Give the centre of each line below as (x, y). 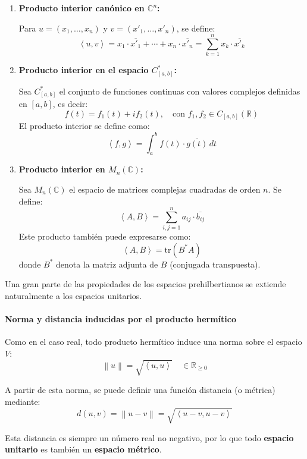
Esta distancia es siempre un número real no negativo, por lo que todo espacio (149, 437)
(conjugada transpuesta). (215, 264)
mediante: (23, 401)
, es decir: (70, 104)
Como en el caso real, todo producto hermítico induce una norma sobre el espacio (153, 342)
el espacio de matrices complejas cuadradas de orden (165, 189)
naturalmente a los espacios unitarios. (73, 296)
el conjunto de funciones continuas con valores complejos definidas (180, 91)
